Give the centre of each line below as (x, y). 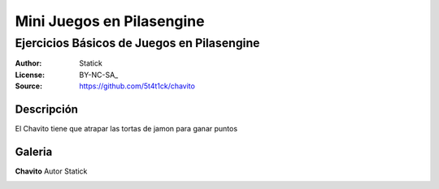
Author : (28, 63)
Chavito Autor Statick (51, 171)
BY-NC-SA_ (99, 75)
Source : (29, 86)
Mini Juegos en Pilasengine (110, 21)
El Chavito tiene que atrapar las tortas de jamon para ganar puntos (126, 129)
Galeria (34, 151)
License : (30, 75)
